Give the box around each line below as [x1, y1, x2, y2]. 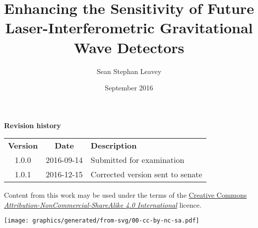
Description [90, 140, 137, 152]
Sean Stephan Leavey [96, 66, 162, 76]
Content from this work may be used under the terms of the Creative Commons [4, 190, 247, 200]
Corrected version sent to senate [90, 168, 202, 180]
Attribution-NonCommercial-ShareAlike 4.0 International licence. [4, 199, 201, 210]
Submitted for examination [90, 154, 185, 166]
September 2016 [105, 82, 153, 93]
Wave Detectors [73, 37, 185, 57]
